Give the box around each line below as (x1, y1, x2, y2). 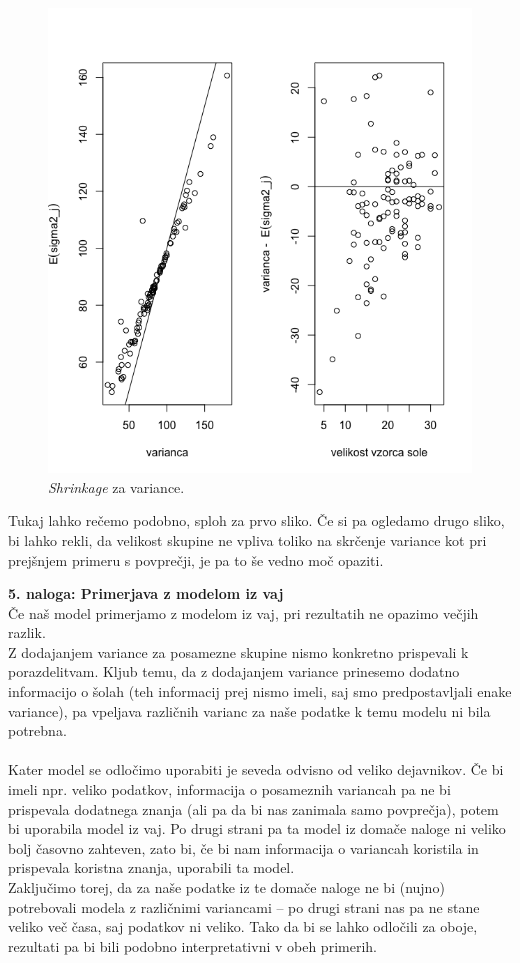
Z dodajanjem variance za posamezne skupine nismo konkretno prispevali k (8, 641, 469, 662)
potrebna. (8, 720, 67, 741)
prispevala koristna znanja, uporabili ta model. (8, 857, 295, 878)
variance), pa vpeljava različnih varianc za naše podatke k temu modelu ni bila (8, 700, 491, 721)
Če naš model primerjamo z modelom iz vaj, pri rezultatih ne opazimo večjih (8, 602, 479, 623)
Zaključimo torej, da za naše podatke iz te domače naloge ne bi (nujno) (8, 877, 445, 898)
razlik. (8, 622, 46, 643)
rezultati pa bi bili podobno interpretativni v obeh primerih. (8, 935, 377, 956)
